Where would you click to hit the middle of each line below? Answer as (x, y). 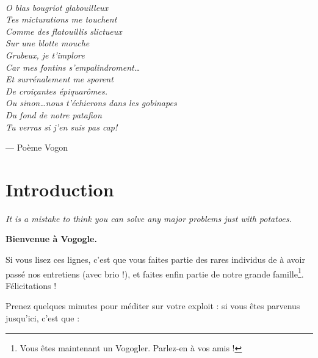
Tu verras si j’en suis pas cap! (62, 127)
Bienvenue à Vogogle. (51, 239)
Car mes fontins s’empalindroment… (73, 67)
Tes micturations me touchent (61, 19)
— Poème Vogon (37, 147)
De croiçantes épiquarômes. (56, 91)
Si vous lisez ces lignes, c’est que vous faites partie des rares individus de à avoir (155, 260)
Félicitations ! (31, 285)
